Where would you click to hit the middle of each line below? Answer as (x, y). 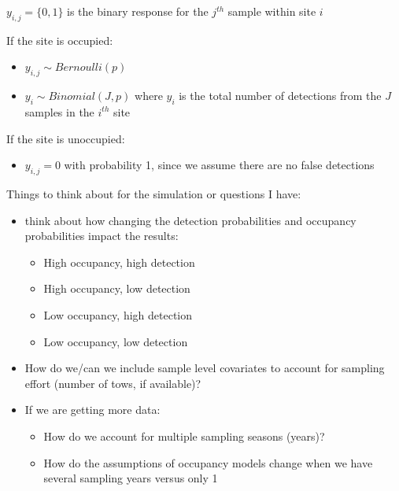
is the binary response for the (138, 11)
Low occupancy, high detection (118, 314)
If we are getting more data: (92, 410)
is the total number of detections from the (280, 96)
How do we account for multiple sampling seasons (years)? (184, 436)
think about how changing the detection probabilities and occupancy (190, 220)
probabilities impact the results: (102, 236)
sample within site (272, 11)
